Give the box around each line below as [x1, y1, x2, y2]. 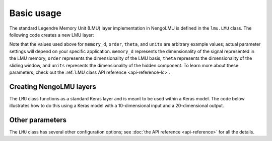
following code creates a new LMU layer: [9, 32, 94, 38]
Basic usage [9, 8, 61, 19]
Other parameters [9, 116, 67, 124]
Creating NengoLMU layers [9, 82, 97, 91]
